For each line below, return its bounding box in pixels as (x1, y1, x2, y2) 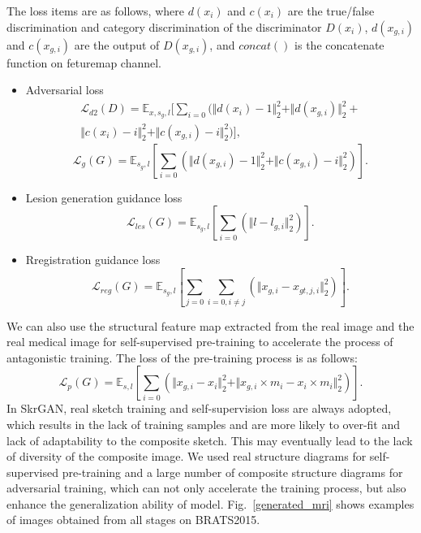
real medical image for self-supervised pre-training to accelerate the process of (6, 333, 393, 350)
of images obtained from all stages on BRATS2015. (6, 511, 260, 528)
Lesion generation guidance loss (25, 188, 183, 206)
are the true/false (287, 2, 375, 19)
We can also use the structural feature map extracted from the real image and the (6, 317, 415, 334)
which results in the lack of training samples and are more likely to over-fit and (6, 415, 401, 432)
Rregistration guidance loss (25, 251, 161, 268)
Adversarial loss (25, 81, 104, 98)
